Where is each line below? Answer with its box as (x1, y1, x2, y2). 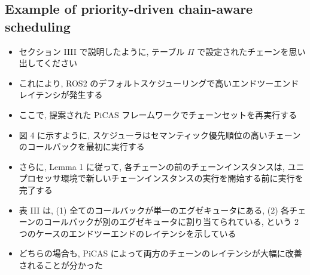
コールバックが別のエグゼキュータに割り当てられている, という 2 (44, 215, 299, 228)
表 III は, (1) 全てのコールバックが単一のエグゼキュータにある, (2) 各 (19, 203, 290, 216)
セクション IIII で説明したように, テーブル (19, 45, 185, 57)
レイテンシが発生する (19, 88, 103, 101)
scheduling (5, 17, 71, 35)
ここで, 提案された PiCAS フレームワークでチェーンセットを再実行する (19, 108, 297, 120)
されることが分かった (19, 258, 103, 271)
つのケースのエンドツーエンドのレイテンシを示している (19, 227, 236, 239)
